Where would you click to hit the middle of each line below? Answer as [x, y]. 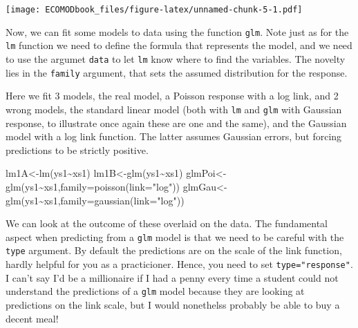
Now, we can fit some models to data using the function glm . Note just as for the [177, 31]
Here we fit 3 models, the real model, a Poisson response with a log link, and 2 [172, 96]
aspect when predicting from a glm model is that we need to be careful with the [175, 237]
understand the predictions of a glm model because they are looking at [155, 291]
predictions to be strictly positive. [77, 149]
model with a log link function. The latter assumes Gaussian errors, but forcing [174, 136]
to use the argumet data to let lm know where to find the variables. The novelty [176, 58]
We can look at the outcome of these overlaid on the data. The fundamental [167, 223]
